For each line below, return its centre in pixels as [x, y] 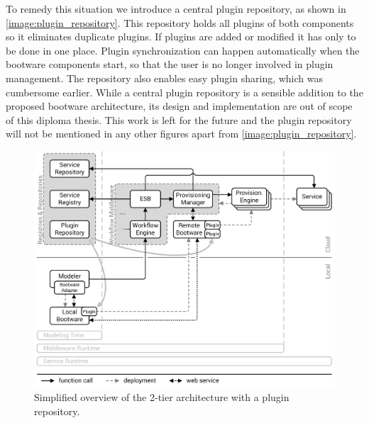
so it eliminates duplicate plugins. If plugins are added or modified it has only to [181, 36]
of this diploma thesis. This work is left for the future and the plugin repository [179, 119]
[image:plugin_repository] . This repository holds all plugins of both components [180, 22]
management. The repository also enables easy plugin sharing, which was [165, 78]
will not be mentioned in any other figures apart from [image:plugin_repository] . [181, 134]
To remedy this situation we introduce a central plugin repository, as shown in [176, 9]
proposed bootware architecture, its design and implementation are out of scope [179, 106]
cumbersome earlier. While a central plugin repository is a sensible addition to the [184, 92]
